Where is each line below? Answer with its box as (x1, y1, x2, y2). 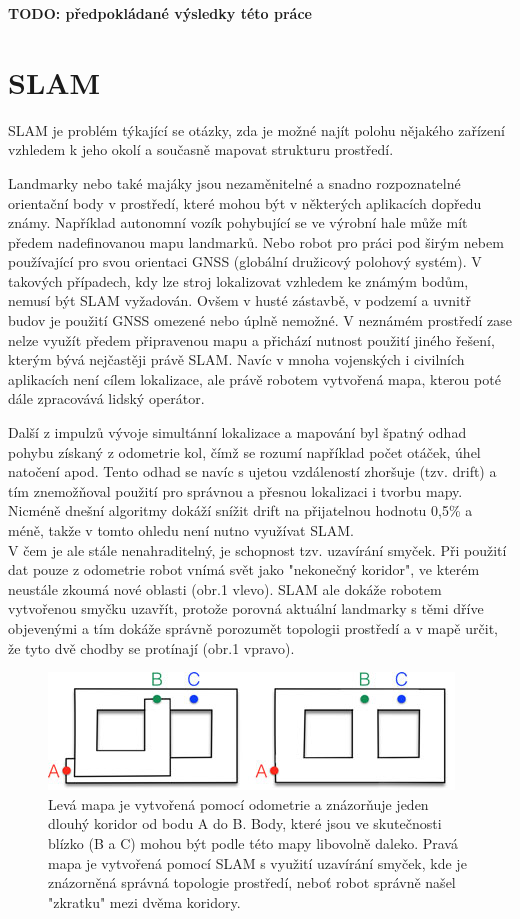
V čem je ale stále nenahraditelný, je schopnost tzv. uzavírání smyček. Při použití (8, 539, 507, 560)
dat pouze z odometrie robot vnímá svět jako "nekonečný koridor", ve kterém (8, 559, 480, 580)
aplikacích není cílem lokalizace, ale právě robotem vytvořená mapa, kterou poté (8, 368, 501, 389)
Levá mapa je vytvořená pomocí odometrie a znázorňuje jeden (48, 793, 429, 814)
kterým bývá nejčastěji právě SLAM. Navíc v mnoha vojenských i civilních (8, 349, 465, 370)
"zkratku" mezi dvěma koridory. (48, 891, 241, 912)
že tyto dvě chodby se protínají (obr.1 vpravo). (8, 637, 295, 658)
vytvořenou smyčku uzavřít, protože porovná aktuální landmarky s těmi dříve (8, 598, 484, 619)
